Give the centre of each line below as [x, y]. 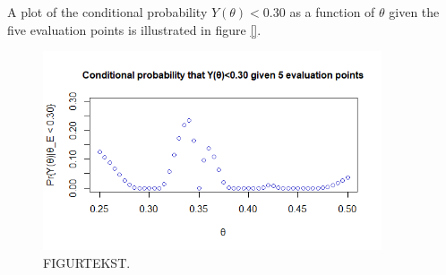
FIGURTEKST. [87, 262]
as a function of [332, 12]
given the [414, 12]
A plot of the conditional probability [107, 12]
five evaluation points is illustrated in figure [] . [134, 29]
